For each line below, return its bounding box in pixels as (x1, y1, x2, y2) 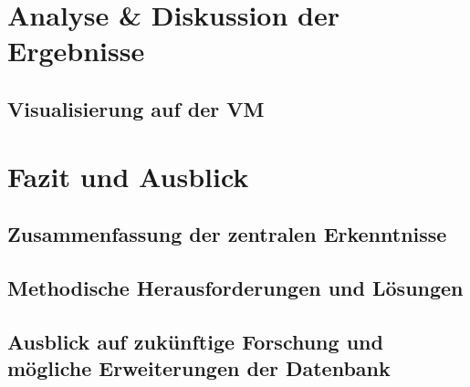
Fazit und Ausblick (7, 157, 249, 194)
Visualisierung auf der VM (7, 94, 265, 122)
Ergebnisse (7, 32, 145, 69)
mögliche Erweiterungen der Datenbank (7, 354, 391, 382)
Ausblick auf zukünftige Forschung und (7, 327, 383, 355)
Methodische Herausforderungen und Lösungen (7, 273, 464, 301)
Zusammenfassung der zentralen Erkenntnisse (7, 220, 447, 248)
